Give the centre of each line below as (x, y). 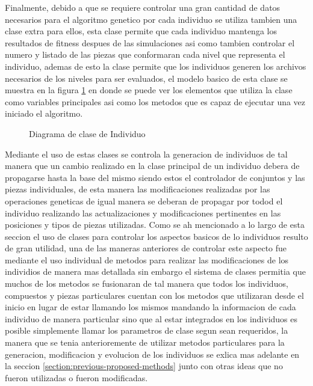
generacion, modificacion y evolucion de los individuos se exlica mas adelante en (152, 354)
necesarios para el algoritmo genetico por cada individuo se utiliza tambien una (151, 19)
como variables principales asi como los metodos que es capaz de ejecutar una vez (155, 101)
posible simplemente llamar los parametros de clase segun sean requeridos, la (147, 330)
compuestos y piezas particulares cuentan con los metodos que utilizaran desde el (154, 295)
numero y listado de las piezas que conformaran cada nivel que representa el (145, 54)
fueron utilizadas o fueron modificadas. (76, 377)
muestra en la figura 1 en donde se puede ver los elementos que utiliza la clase (149, 90)
